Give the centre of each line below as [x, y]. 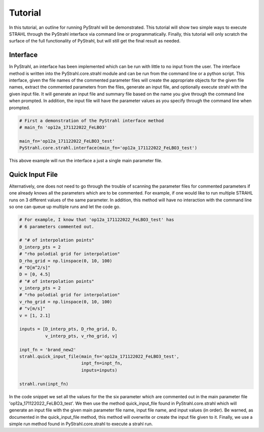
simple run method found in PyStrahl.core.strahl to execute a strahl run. [81, 424]
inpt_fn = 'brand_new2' [48, 350]
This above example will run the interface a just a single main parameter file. [86, 161]
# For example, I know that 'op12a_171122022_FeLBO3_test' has [97, 220]
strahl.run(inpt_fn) [44, 384]
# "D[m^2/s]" [35, 267]
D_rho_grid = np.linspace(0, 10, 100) [66, 261]
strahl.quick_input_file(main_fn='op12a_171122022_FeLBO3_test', [99, 356]
